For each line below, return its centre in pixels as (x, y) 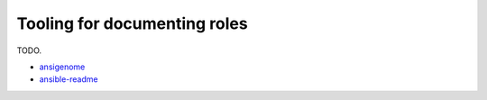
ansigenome (62, 67)
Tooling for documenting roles (132, 23)
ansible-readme (69, 79)
